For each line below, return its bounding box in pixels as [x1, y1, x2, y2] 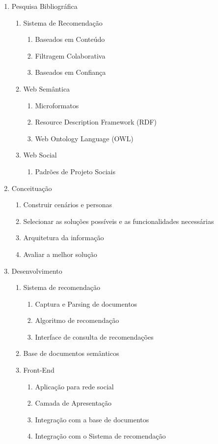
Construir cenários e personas [23, 199, 112, 210]
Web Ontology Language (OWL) [35, 133, 134, 143]
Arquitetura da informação [23, 232, 104, 243]
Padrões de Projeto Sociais [35, 166, 115, 176]
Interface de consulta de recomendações [35, 331, 154, 342]
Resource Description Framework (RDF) [35, 117, 157, 127]
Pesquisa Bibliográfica [11, 1, 78, 11]
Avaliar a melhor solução [23, 249, 97, 259]
